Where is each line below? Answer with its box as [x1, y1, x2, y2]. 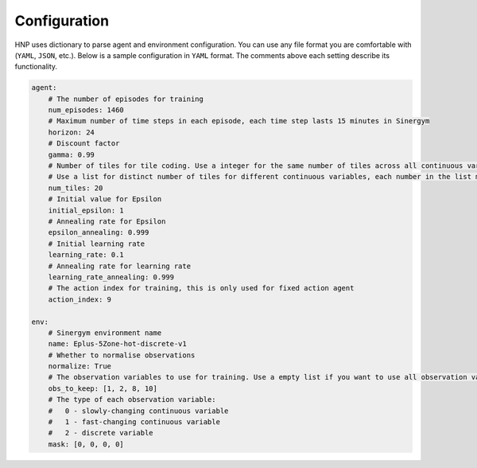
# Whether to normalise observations [48, 350, 196, 360]
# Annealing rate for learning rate [48, 261, 191, 271]
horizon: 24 [48, 127, 95, 137]
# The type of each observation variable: [48, 395, 216, 404]
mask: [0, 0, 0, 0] [48, 439, 125, 449]
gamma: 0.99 [48, 150, 95, 159]
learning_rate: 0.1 [48, 251, 125, 259]
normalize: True [48, 362, 111, 371]
